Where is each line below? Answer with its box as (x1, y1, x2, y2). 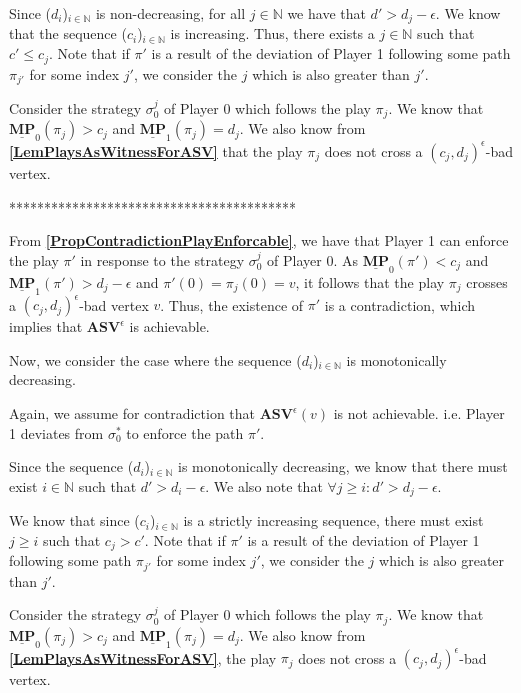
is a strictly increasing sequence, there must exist (183, 510, 484, 531)
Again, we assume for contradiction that (9, 403, 256, 424)
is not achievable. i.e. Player (333, 403, 505, 424)
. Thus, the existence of (160, 294, 304, 315)
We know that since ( (9, 510, 140, 531)
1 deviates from (9, 422, 104, 443)
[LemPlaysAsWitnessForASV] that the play (9, 140, 303, 161)
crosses (466, 271, 508, 292)
